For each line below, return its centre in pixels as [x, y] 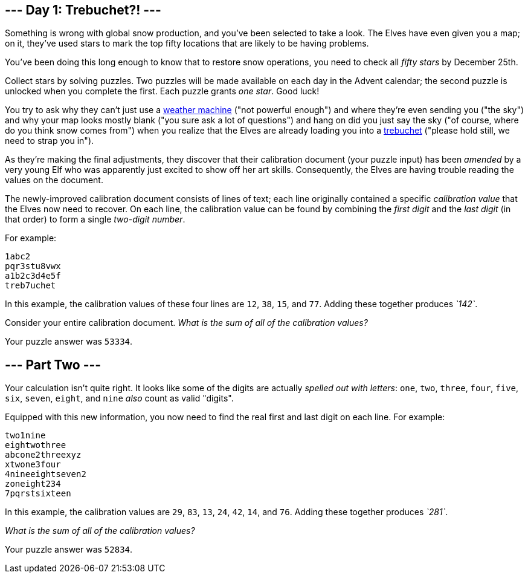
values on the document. [54, 180]
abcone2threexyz [43, 455]
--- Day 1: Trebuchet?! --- [83, 10]
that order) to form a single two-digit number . [95, 219]
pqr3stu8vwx [33, 266]
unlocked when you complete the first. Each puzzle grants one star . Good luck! [162, 91]
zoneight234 [33, 484]
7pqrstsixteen [38, 494]
